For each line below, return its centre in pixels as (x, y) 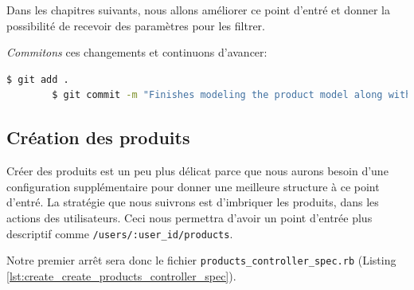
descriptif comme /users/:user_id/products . (120, 233)
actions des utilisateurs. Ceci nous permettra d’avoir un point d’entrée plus (189, 217)
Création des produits (98, 137)
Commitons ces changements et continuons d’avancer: (137, 52)
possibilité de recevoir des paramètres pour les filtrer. (136, 25)
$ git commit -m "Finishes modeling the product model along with (232, 95)
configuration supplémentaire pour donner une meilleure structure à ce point (193, 186)
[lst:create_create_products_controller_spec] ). (121, 275)
